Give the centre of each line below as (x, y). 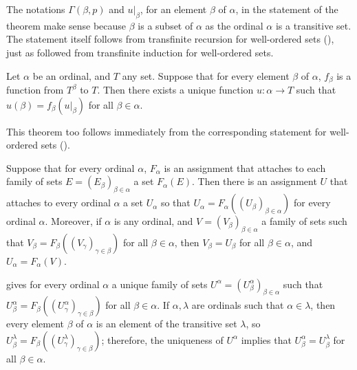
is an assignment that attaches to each (245, 167)
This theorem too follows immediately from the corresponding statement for (166, 131)
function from (35, 90)
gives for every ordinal (53, 284)
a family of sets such (304, 221)
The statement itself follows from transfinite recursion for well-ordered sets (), (170, 39)
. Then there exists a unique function (175, 90)
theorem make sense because (66, 25)
